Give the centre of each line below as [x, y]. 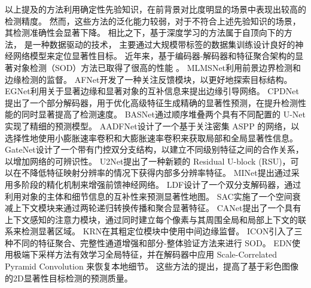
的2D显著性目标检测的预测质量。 [69, 278]
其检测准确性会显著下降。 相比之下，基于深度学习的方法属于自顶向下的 [144, 32]
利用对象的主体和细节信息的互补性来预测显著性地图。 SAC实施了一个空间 [149, 196]
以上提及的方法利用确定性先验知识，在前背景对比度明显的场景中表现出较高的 [155, 9]
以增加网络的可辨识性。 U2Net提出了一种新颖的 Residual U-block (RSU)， [148, 161]
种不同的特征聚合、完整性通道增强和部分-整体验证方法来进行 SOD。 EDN [149, 242]
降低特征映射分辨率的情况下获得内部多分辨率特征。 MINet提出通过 [160, 173]
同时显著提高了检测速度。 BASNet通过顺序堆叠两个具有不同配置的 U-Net [164, 114]
